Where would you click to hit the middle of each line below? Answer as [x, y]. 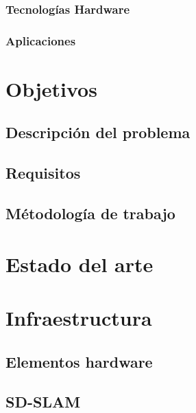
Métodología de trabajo [90, 213]
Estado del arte [79, 264]
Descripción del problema [98, 132]
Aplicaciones [41, 40]
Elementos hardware [79, 361]
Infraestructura [79, 317]
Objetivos [51, 88]
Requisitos [43, 173]
